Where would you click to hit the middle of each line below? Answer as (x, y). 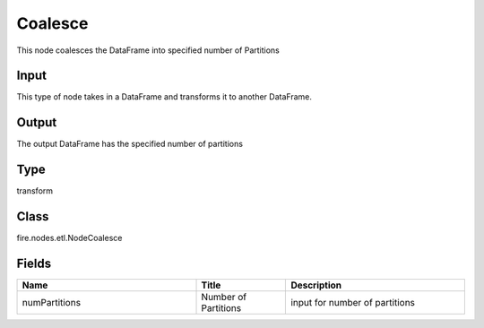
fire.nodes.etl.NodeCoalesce (69, 238)
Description (316, 285)
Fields (34, 263)
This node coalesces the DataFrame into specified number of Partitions (148, 50)
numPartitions (51, 303)
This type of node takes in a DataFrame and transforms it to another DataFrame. (164, 97)
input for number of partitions (353, 303)
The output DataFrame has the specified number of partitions (130, 144)
